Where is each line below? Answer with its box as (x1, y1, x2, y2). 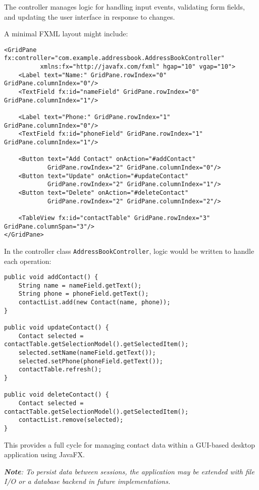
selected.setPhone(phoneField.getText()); (18, 357, 163, 365)
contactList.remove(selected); (18, 416, 124, 424)
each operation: (4, 255, 51, 266)
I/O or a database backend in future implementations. (4, 476, 171, 486)
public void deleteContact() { (4, 391, 109, 399)
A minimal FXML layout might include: (4, 28, 128, 39)
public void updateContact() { (4, 324, 109, 332)
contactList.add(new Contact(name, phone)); (18, 299, 171, 306)
